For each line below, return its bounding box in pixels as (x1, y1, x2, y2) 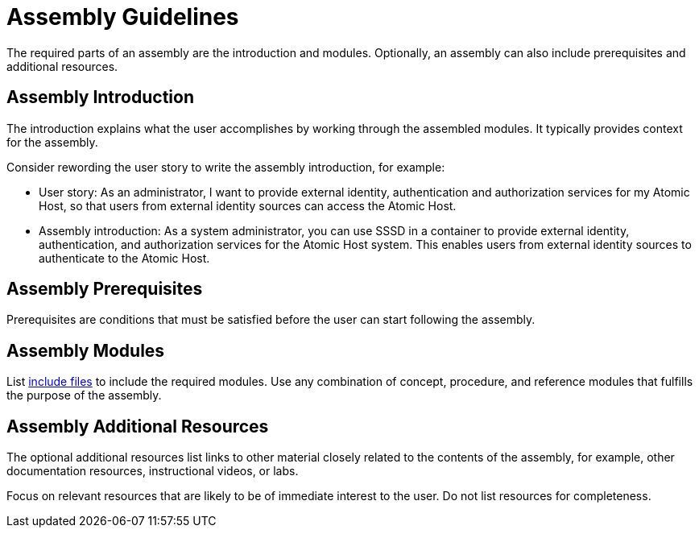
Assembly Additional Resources (6, 416, 269, 437)
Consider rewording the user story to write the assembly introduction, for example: (6, 159, 445, 174)
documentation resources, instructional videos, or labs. (6, 464, 299, 478)
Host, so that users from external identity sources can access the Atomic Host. (39, 198, 457, 213)
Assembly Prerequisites (6, 279, 203, 300)
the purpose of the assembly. (6, 388, 162, 403)
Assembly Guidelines (6, 3, 239, 31)
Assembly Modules (6, 340, 165, 361)
